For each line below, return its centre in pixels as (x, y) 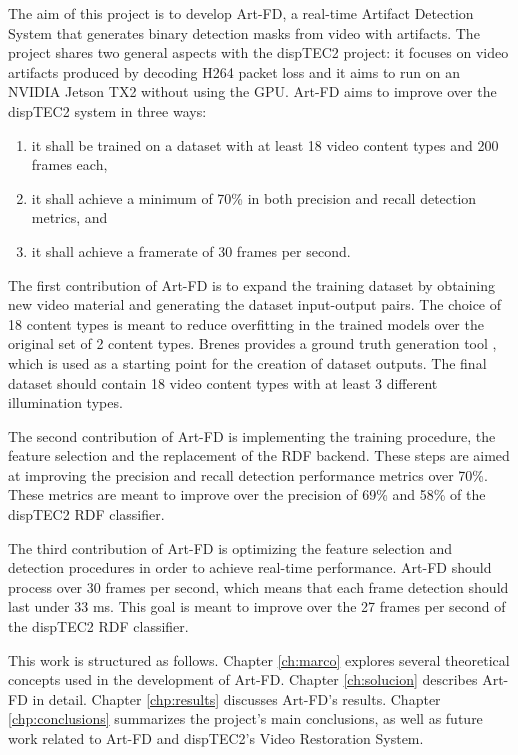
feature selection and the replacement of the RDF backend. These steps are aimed (259, 455)
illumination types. (65, 402)
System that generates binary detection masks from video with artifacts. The (244, 32)
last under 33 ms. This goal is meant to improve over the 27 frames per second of (257, 606)
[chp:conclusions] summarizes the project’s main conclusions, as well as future (245, 718)
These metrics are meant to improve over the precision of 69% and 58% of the (247, 494)
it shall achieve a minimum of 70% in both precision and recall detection (254, 197)
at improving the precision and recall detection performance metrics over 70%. (248, 474)
